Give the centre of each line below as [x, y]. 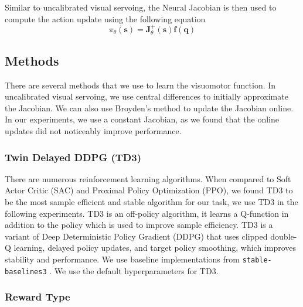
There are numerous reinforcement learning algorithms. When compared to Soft [148, 178]
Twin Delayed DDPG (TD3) [73, 157]
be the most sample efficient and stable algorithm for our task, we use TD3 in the [151, 202]
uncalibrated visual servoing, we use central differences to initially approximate [147, 96]
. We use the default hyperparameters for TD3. [134, 270]
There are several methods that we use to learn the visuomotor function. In [140, 85]
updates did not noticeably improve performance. [93, 131]
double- [284, 236]
